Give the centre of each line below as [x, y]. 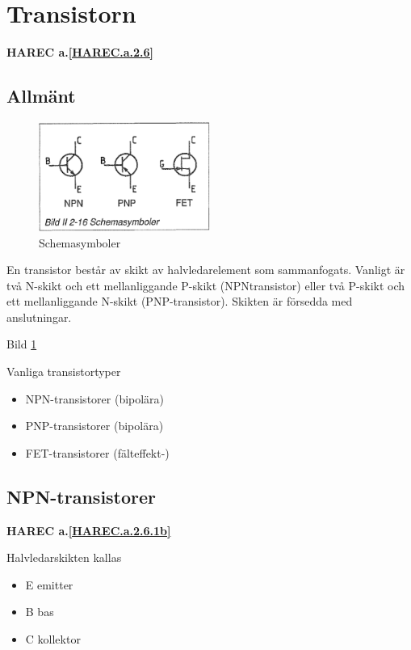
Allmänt [41, 96]
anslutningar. [39, 317]
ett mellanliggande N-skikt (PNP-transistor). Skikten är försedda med [180, 301]
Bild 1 [22, 344]
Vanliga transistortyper [64, 371]
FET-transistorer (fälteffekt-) [97, 452]
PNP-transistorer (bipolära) [94, 426]
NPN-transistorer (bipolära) [95, 398]
